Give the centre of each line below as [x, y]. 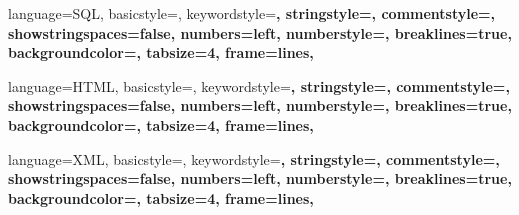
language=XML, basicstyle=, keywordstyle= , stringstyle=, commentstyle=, [254, 158]
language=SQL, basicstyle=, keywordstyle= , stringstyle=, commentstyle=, [252, 13]
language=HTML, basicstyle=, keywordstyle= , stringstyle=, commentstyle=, [259, 85]
